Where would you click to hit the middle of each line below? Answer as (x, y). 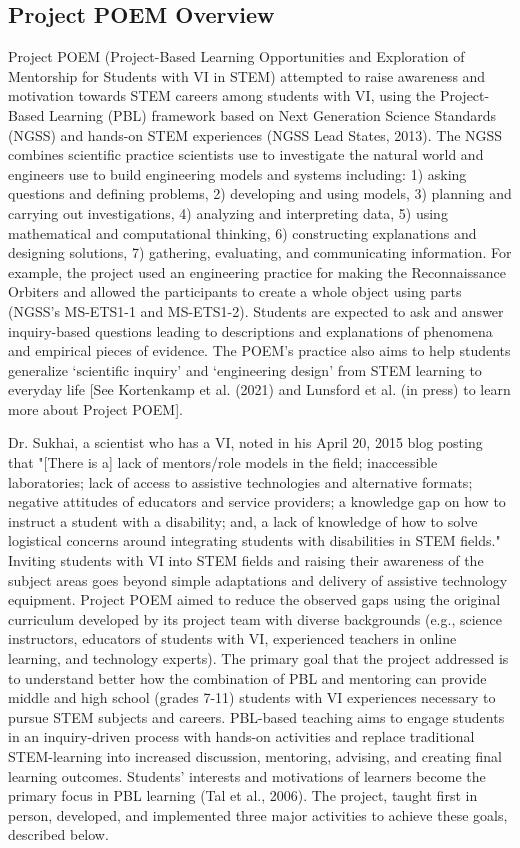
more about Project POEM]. (95, 408)
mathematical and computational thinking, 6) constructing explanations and (242, 232)
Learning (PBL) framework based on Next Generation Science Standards (272, 114)
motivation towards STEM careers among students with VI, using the (222, 95)
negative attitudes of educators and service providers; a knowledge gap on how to (257, 501)
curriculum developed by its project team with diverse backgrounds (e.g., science (255, 618)
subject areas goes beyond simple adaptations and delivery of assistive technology (258, 579)
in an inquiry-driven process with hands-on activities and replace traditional (241, 736)
